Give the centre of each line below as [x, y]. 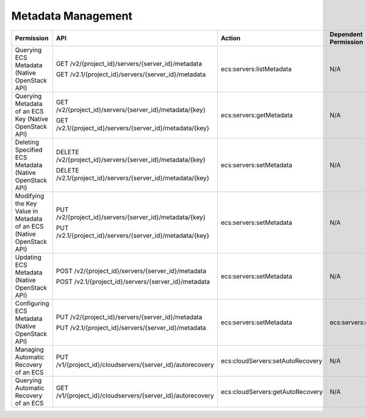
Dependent [346, 34]
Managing [29, 349]
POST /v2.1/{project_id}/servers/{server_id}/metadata [133, 282]
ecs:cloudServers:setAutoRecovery [271, 361]
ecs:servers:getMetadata [257, 115]
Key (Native [32, 119]
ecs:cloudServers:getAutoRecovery [272, 391]
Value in [27, 211]
